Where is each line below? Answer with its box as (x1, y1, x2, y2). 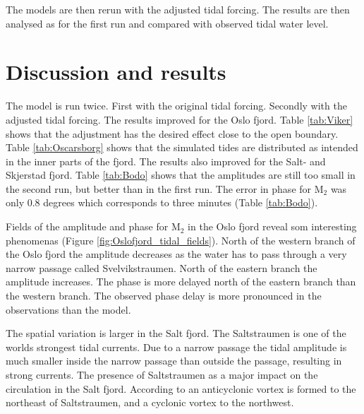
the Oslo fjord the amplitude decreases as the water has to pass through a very (6, 247, 347, 261)
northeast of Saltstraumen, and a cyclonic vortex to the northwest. (6, 395, 294, 410)
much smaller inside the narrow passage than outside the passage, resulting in (6, 353, 342, 368)
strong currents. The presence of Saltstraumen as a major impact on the (6, 367, 318, 382)
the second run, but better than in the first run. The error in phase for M (6, 181, 324, 196)
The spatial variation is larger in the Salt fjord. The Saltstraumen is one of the (6, 326, 346, 341)
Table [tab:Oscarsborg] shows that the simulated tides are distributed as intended (6, 140, 358, 155)
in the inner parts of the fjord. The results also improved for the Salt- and (6, 153, 326, 168)
